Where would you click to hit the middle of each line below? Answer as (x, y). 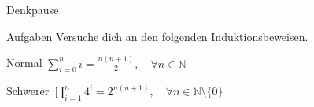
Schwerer (28, 91)
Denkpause (33, 9)
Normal (24, 63)
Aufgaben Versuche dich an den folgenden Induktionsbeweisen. (157, 36)
